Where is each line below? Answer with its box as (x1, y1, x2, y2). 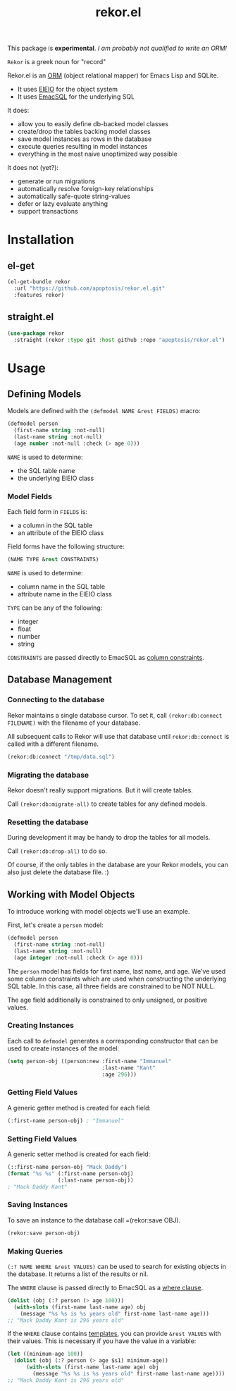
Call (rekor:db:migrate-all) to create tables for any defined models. (7, 799, 208, 808)
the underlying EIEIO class (17, 474, 94, 482)
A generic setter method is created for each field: (7, 1150, 151, 1158)
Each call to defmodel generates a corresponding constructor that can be (7, 1036, 218, 1045)
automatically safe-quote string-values (17, 192, 130, 201)
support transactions (17, 207, 79, 216)
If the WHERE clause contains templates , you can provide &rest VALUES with (7, 1330, 222, 1338)
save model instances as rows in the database (17, 135, 152, 143)
